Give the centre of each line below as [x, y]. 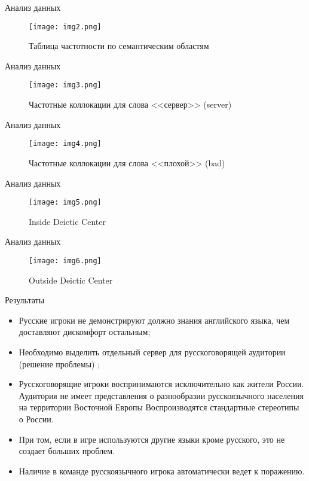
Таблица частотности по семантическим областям [119, 46]
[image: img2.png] [65, 27]
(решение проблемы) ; [59, 363]
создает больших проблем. [67, 451]
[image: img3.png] [65, 85]
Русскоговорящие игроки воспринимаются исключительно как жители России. [161, 384]
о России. [36, 418]
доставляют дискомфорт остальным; [85, 332]
